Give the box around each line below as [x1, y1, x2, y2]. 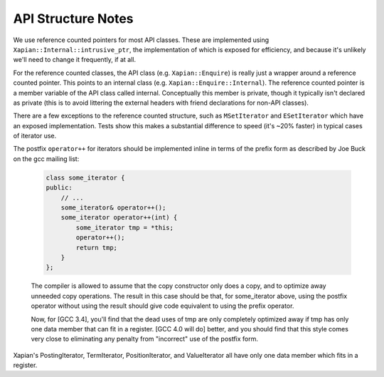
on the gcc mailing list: [13, 154, 80, 163]
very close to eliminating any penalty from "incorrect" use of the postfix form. [31, 335, 259, 344]
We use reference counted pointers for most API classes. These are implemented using [13, 36, 270, 44]
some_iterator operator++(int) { [60, 214, 178, 222]
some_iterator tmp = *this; [75, 223, 174, 232]
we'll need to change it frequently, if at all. [13, 56, 137, 64]
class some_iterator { [46, 173, 125, 182]
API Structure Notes [13, 11, 134, 26]
